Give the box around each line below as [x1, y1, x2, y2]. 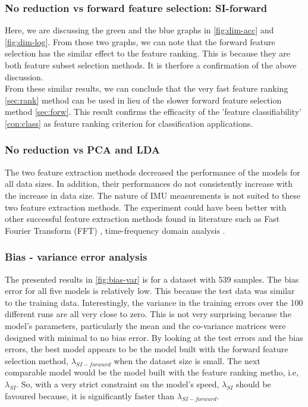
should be [235, 377, 271, 390]
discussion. [5, 70, 43, 83]
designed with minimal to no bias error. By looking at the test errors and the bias [5, 331, 303, 343]
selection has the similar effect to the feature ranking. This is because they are [5, 47, 291, 60]
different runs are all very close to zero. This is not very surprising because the [5, 308, 291, 320]
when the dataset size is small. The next [114, 354, 260, 367]
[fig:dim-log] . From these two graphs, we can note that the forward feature [5, 35, 275, 48]
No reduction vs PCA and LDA [5, 142, 161, 157]
